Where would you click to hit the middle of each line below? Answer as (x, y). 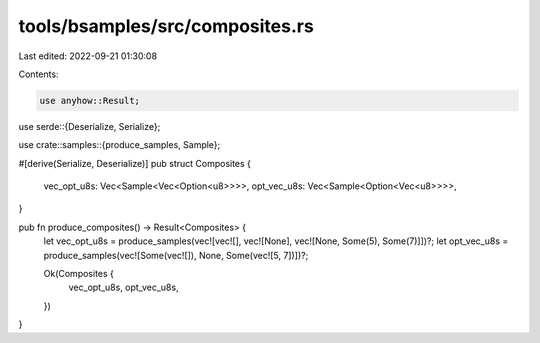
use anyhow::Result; (89, 100)
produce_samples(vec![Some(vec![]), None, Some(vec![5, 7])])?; (176, 255)
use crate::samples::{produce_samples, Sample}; (119, 145)
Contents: (38, 74)
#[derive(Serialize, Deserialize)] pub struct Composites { (135, 163)
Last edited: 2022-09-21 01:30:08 (88, 56)
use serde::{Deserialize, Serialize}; (89, 126)
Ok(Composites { (79, 274)
